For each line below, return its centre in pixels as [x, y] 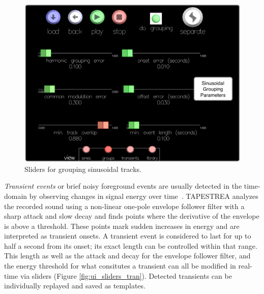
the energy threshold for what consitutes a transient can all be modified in [120, 266]
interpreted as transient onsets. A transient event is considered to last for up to [128, 236]
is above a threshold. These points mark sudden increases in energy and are [122, 226]
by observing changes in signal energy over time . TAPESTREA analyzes [144, 196]
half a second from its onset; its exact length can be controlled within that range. [131, 245]
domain [16, 196]
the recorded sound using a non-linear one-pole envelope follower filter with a [124, 206]
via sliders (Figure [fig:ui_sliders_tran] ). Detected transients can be [126, 275]
